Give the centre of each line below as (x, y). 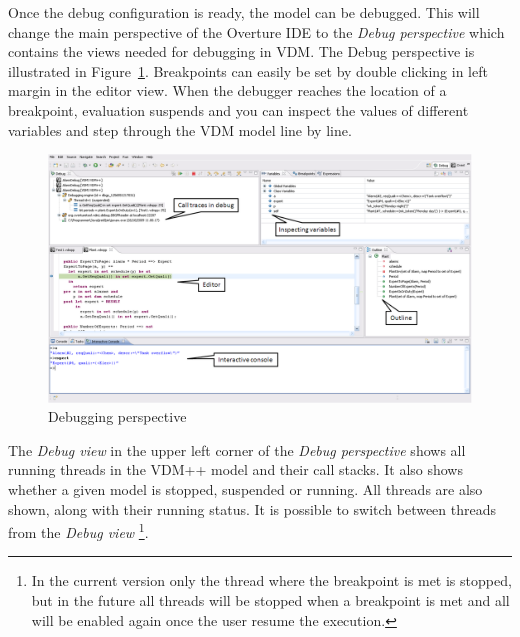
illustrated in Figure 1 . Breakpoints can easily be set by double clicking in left (248, 70)
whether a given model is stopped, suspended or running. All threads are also (245, 488)
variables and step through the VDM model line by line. (180, 129)
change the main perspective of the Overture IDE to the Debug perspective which (256, 31)
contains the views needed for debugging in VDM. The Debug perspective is (241, 51)
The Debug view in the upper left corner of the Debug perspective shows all (237, 449)
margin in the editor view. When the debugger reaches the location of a (227, 90)
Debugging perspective (117, 416)
